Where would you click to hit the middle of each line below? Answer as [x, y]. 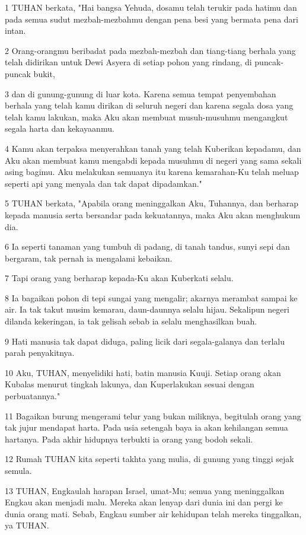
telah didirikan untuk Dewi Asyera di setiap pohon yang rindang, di [128, 62]
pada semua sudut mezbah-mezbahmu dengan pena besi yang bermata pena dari [152, 19]
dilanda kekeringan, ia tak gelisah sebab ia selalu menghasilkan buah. [131, 321]
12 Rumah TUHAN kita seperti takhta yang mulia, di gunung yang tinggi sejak [149, 459]
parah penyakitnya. [40, 353]
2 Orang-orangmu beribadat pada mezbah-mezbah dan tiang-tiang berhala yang [150, 50]
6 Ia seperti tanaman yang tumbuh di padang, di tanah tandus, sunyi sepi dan [147, 246]
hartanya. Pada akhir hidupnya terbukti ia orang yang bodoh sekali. [129, 439]
